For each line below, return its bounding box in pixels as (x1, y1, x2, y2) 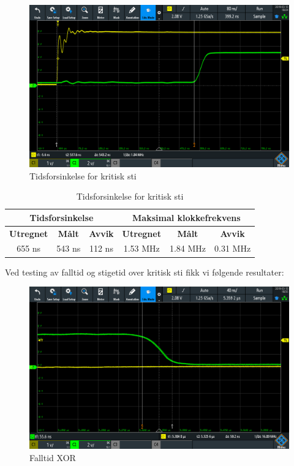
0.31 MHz (214, 242, 251, 255)
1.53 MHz (123, 242, 160, 255)
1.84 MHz (169, 242, 206, 255)
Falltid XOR (29, 451, 76, 464)
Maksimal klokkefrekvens (132, 211, 241, 224)
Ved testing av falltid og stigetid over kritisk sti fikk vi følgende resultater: (5, 265, 284, 278)
